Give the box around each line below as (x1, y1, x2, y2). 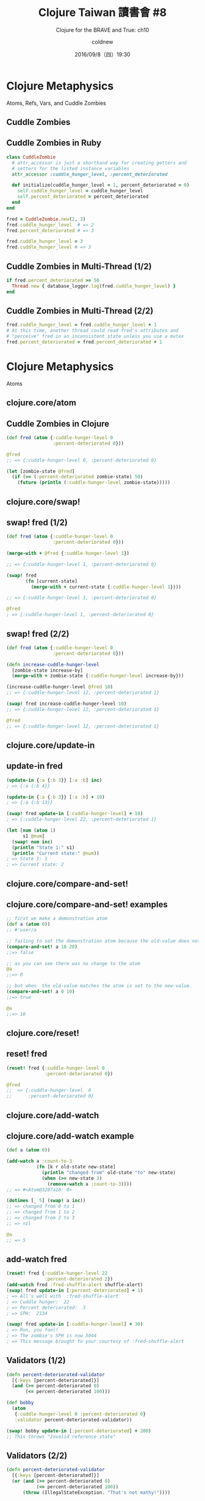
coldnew (92, 38, 113, 45)
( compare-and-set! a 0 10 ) (6, 988, 75, 995)
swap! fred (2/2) (6, 628, 70, 639)
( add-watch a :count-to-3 (6, 1158, 72, 1164)
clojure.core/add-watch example (6, 1130, 134, 1141)
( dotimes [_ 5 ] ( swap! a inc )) (6, 1198, 86, 1204)
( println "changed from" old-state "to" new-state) (41, 1169, 176, 1176)
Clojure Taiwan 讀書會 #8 (38, 6, 167, 20)
